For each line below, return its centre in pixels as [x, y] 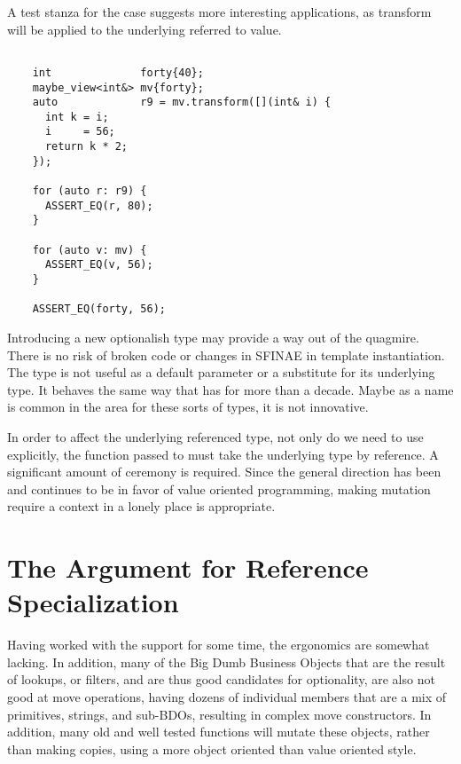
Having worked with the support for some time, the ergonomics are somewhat [219, 645]
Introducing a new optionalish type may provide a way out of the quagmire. [213, 337]
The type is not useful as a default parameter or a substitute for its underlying [221, 372]
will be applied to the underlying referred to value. [145, 29]
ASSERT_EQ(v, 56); [99, 265]
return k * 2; [86, 147]
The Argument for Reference [188, 567]
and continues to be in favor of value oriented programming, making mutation [219, 488]
